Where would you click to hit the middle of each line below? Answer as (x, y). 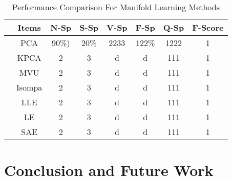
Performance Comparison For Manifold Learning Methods (116, 7)
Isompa (29, 87)
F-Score (208, 27)
